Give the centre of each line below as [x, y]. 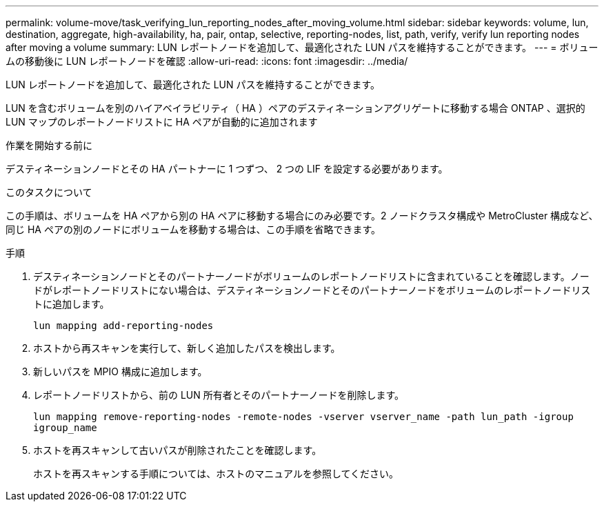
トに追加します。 [71, 304]
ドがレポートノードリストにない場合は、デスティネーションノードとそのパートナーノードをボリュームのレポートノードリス [312, 290]
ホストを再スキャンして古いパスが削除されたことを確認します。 [178, 450]
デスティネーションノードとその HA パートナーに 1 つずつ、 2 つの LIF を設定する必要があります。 [227, 169]
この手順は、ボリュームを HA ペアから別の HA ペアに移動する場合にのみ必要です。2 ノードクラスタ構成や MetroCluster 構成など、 [302, 216]
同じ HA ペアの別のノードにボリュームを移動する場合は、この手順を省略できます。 [193, 229]
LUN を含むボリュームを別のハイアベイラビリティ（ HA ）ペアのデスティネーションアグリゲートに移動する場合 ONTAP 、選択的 [295, 108]
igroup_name [65, 428]
